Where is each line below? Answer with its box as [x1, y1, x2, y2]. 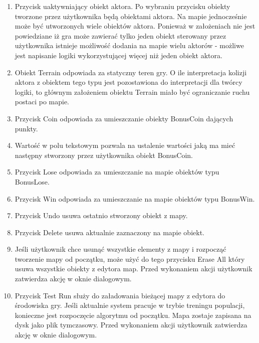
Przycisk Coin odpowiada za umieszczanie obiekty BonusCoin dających [15, 113, 233, 123]
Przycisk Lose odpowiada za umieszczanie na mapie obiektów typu [15, 166, 219, 177]
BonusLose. [15, 176, 50, 187]
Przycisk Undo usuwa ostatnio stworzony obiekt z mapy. [15, 210, 188, 221]
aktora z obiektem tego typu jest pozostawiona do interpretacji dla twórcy [15, 77, 242, 87]
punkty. [15, 123, 38, 133]
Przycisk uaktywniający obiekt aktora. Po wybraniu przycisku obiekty [15, 1, 230, 11]
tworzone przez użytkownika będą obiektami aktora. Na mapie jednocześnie [15, 11, 247, 21]
